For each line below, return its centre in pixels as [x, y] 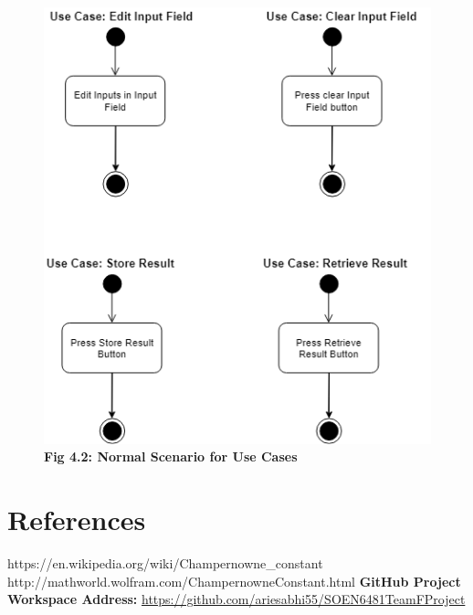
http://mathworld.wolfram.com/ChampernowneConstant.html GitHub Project [234, 581]
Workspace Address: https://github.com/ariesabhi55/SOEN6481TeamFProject [236, 599]
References [77, 519]
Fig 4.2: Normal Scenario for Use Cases [171, 456]
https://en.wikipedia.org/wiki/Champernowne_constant [165, 562]
